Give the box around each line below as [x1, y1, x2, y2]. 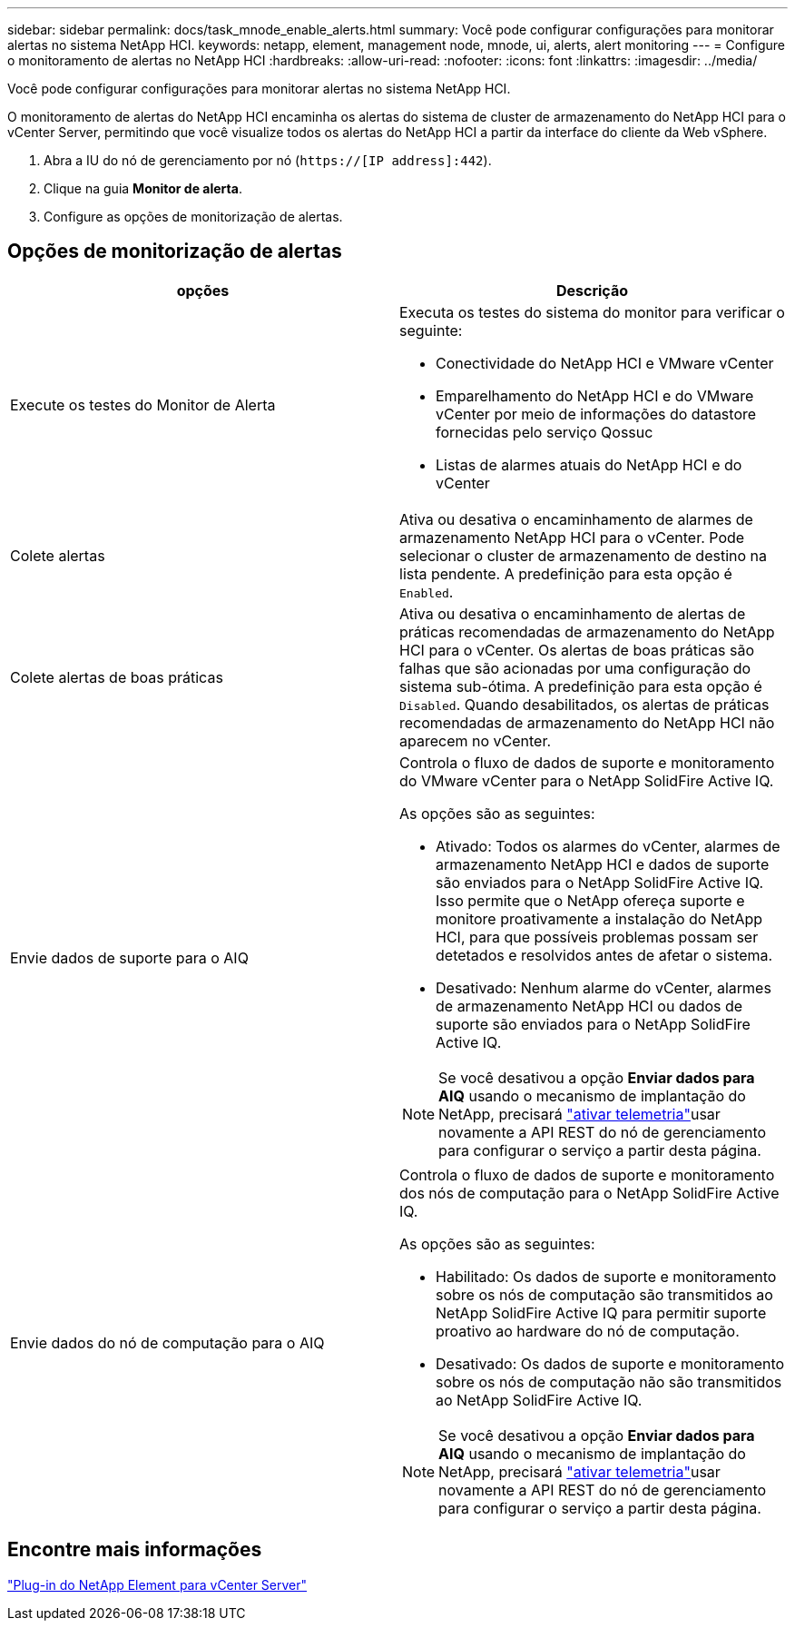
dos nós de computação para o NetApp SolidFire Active [399, 1183, 780, 1202]
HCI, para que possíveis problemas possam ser [436, 927, 759, 946]
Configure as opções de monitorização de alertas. [44, 209, 343, 224]
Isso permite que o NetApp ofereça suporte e [436, 891, 745, 910]
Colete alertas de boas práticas [10, 667, 223, 686]
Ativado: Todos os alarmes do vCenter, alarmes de [436, 836, 780, 855]
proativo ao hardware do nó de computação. [436, 1321, 740, 1340]
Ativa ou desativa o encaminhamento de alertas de [399, 604, 746, 623]
